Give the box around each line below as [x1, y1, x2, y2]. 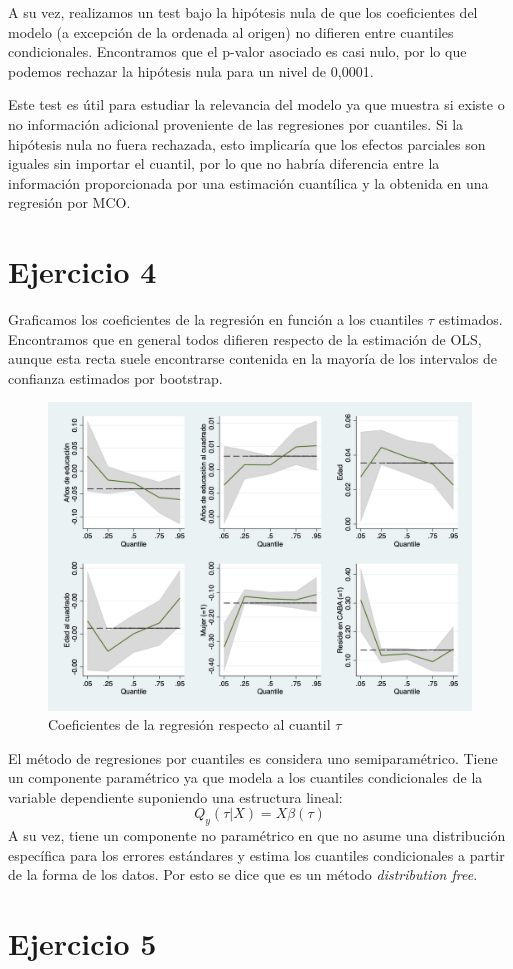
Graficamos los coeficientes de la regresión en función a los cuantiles [8, 309, 424, 330]
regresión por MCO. [8, 192, 131, 213]
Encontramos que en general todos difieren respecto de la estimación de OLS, [8, 328, 482, 349]
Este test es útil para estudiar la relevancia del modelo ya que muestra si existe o [8, 94, 505, 115]
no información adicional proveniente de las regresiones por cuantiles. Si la [8, 113, 464, 134]
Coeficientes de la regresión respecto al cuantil [48, 714, 331, 735]
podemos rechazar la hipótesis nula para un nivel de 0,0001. [8, 60, 374, 81]
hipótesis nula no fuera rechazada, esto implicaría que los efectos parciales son [8, 133, 486, 154]
